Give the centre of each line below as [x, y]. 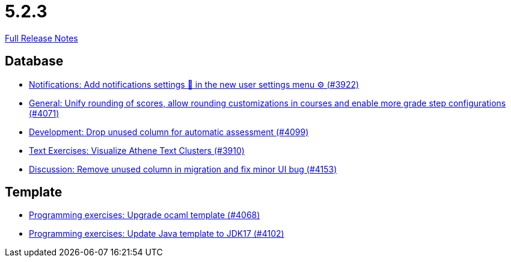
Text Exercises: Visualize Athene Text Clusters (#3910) [137, 150]
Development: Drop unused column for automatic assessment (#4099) [169, 132]
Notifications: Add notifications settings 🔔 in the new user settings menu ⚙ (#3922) [194, 84]
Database [34, 61]
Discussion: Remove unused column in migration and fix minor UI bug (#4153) [183, 169]
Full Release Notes [41, 38]
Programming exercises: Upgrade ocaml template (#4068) [145, 215]
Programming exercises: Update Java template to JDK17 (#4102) [157, 234]
